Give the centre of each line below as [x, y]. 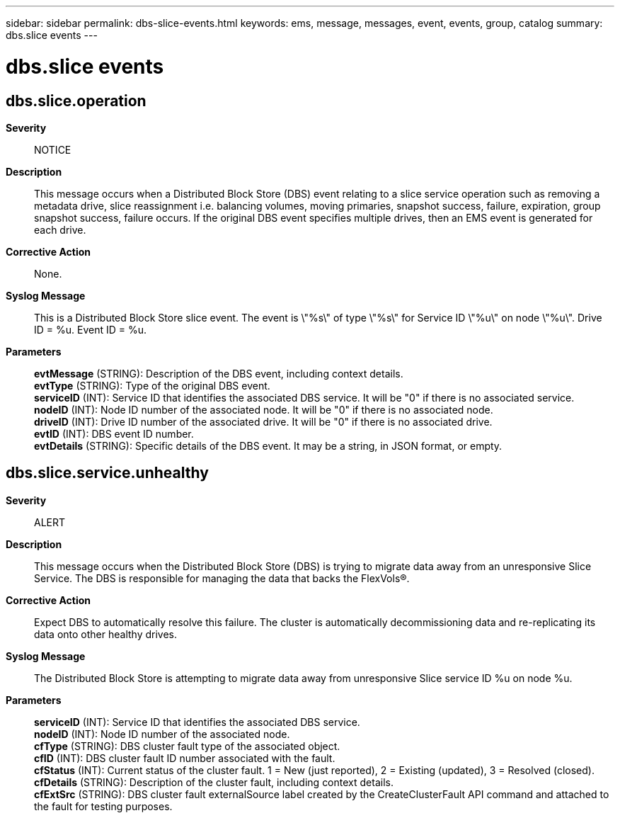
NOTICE [53, 149]
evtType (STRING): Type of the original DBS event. [152, 385]
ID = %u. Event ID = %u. [91, 329]
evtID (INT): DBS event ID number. [114, 433]
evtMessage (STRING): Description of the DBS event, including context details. [219, 373]
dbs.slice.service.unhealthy [107, 473]
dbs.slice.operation [76, 101]
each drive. [60, 229]
